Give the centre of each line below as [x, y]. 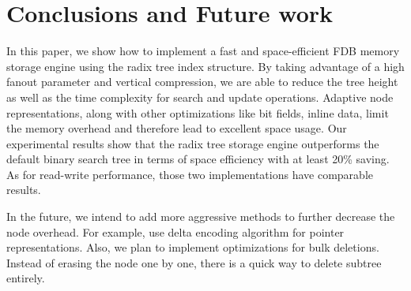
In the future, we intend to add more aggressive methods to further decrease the [201, 216]
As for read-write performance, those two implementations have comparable [190, 174]
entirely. [26, 278]
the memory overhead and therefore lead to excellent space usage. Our [177, 128]
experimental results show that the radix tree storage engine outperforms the [193, 143]
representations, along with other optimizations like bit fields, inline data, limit [198, 112]
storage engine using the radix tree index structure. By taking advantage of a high [205, 66]
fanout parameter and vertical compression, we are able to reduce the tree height [202, 82]
